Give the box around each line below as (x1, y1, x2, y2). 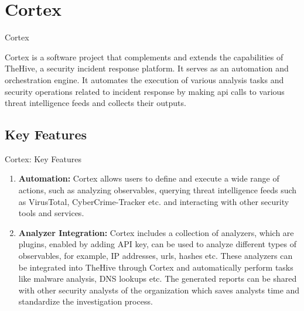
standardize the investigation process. (18, 295, 153, 307)
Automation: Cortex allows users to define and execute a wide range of (18, 172, 279, 184)
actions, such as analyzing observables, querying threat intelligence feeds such (18, 184, 297, 196)
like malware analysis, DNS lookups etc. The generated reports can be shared (18, 272, 297, 285)
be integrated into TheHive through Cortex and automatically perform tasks (18, 261, 293, 273)
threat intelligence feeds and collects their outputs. (5, 97, 186, 109)
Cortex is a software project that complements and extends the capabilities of (5, 50, 283, 63)
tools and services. (18, 207, 84, 219)
